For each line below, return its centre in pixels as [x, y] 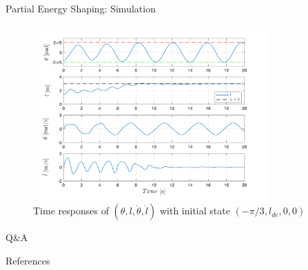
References [28, 260]
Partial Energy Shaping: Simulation [81, 8]
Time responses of [71, 211]
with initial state [195, 211]
